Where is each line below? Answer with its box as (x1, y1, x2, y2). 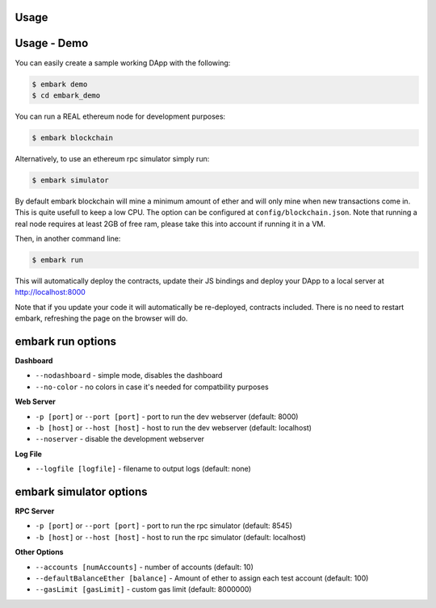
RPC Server (15, 506, 55, 516)
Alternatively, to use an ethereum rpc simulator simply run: (15, 153, 210, 163)
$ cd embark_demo (31, 90, 101, 100)
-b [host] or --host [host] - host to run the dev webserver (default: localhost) (35, 423, 312, 432)
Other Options (15, 547, 64, 557)
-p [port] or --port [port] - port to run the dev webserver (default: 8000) (35, 412, 299, 421)
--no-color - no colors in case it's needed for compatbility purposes (35, 382, 270, 392)
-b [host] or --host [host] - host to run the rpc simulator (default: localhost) (35, 532, 306, 542)
